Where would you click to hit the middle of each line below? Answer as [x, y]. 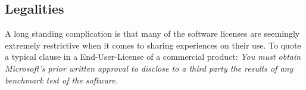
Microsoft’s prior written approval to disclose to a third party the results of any [149, 68]
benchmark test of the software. [61, 80]
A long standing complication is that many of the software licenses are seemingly [152, 33]
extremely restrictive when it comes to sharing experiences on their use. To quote [153, 45]
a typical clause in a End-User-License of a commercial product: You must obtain [153, 57]
